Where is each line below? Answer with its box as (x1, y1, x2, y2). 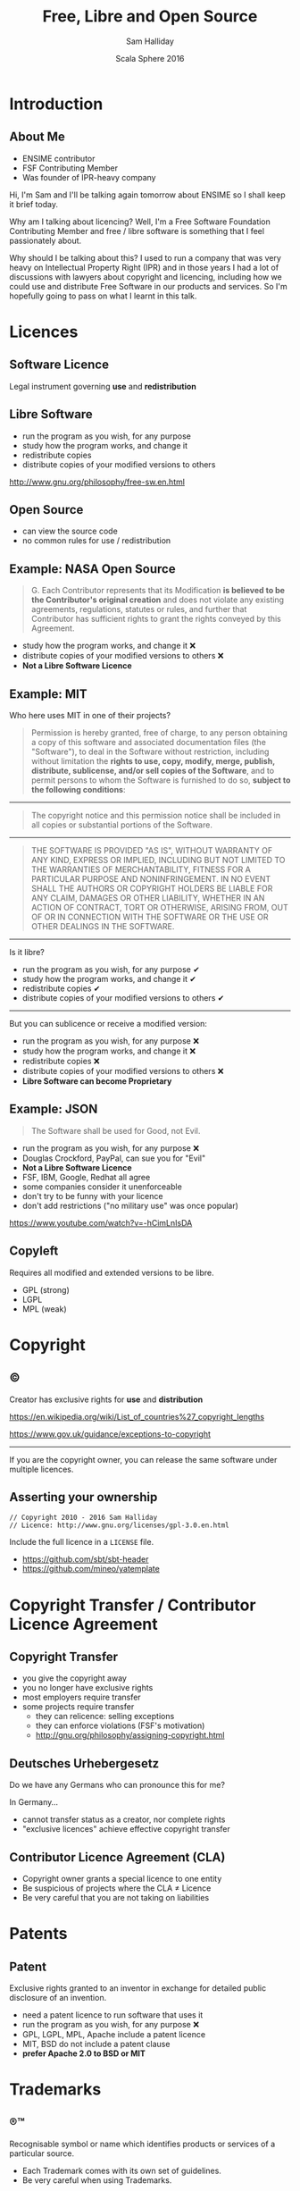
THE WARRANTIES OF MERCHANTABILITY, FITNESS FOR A (30, 864, 252, 875)
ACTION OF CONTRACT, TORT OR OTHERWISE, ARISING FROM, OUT (30, 902, 288, 912)
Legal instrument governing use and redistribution (9, 381, 196, 391)
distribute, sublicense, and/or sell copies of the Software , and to (30, 766, 275, 776)
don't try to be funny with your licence (21, 1190, 163, 1201)
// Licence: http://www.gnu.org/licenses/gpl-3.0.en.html (9, 1521, 229, 1530)
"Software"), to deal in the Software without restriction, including (30, 746, 270, 757)
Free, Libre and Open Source (42, 6, 258, 27)
